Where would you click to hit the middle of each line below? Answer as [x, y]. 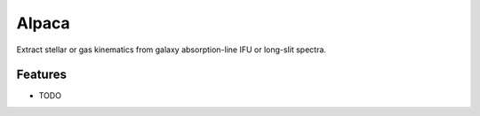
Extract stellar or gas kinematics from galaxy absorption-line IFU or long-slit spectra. [171, 50]
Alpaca [43, 23]
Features [41, 75]
